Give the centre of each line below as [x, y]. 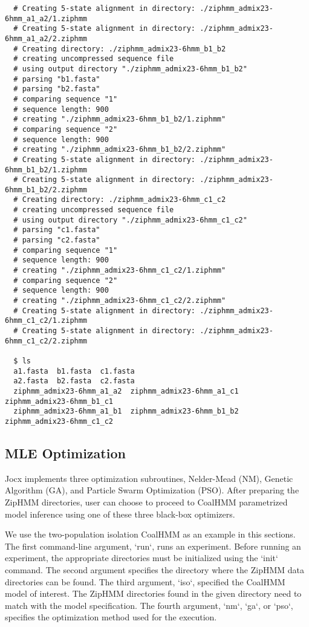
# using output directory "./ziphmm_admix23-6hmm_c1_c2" [130, 220]
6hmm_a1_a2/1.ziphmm [46, 18]
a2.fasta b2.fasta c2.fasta [74, 381]
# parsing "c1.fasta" [57, 230]
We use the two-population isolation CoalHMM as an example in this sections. [150, 534]
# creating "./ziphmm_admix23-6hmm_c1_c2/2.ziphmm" [120, 301]
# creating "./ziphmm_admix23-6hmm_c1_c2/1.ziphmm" [120, 271]
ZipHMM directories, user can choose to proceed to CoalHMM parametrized [146, 502]
